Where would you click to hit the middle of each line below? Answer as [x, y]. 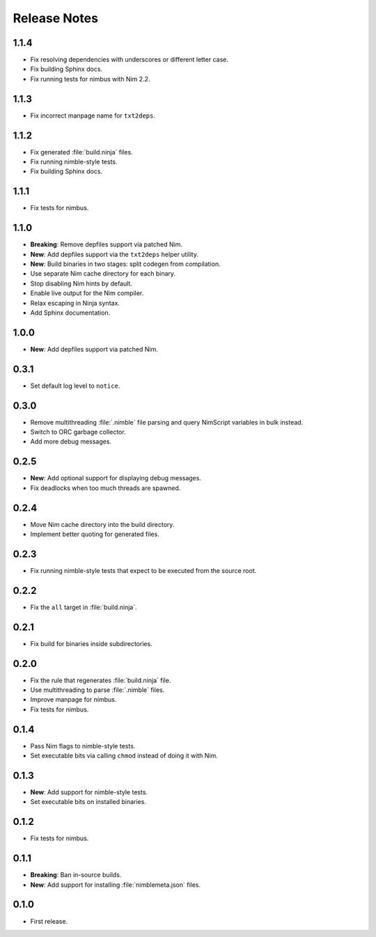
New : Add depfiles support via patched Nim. [94, 349]
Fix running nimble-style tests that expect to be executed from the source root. [143, 570]
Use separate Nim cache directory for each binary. [103, 274]
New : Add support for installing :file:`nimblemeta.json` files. [116, 885]
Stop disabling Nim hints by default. [81, 283]
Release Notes [56, 18]
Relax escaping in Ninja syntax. [75, 303]
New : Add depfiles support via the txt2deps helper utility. [114, 254]
